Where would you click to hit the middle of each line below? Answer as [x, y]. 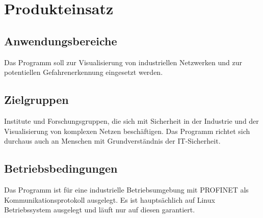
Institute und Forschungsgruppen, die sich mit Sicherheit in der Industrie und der [131, 120]
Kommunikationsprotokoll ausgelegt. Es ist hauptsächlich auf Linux [110, 199]
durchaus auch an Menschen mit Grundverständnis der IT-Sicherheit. [112, 141]
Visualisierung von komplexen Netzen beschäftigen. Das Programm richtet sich [127, 131]
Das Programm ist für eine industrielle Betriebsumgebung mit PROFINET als [126, 189]
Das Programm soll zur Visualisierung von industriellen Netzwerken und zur [123, 62]
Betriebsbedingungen [61, 168]
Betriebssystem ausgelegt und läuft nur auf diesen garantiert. [100, 210]
